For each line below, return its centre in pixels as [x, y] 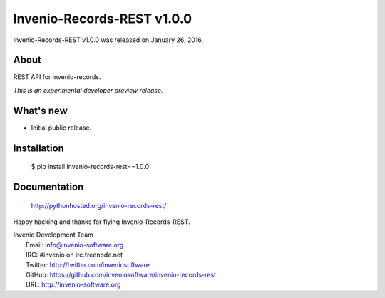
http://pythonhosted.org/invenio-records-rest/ [99, 205]
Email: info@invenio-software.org [75, 245]
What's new [40, 111]
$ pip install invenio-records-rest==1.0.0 [90, 167]
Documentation [48, 186]
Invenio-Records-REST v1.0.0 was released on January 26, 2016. [108, 40]
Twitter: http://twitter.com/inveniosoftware [88, 264]
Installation [38, 148]
